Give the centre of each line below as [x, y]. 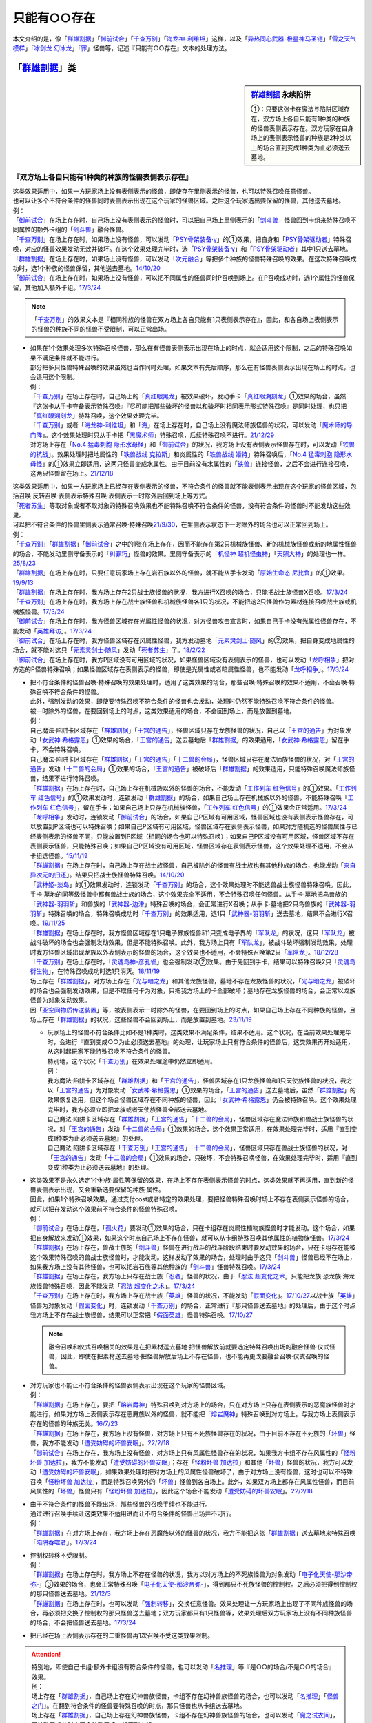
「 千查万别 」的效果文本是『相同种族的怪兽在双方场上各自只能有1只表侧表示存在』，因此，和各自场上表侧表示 [185, 319]
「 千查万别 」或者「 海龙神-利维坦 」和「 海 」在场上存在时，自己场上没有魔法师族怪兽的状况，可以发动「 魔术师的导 [191, 425]
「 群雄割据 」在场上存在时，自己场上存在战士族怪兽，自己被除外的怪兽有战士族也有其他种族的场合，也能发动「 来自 [193, 865]
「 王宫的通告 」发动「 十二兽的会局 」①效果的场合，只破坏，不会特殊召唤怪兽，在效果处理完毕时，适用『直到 [202, 1157]
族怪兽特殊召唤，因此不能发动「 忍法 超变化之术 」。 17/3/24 [113, 1286]
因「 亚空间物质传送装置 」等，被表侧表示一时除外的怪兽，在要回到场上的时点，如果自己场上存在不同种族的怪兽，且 [193, 1010]
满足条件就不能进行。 [72, 358]
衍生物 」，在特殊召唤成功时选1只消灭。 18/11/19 [95, 971]
